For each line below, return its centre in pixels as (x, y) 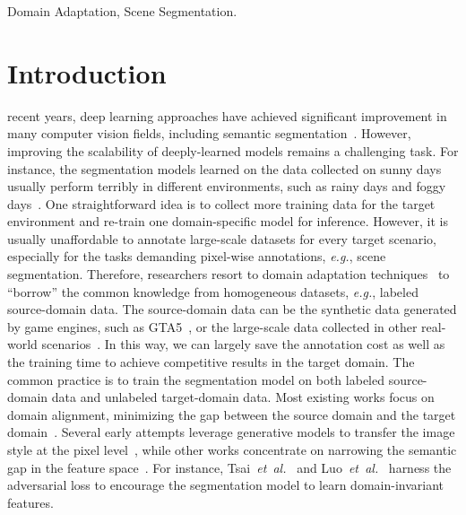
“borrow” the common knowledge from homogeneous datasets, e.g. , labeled (213, 291)
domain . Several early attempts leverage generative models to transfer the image (231, 432)
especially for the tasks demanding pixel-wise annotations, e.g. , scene (197, 256)
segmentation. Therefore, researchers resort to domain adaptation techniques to (229, 274)
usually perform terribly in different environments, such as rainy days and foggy (227, 186)
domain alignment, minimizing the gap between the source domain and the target (232, 414)
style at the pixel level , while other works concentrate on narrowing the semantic (232, 450)
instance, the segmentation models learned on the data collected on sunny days (224, 168)
